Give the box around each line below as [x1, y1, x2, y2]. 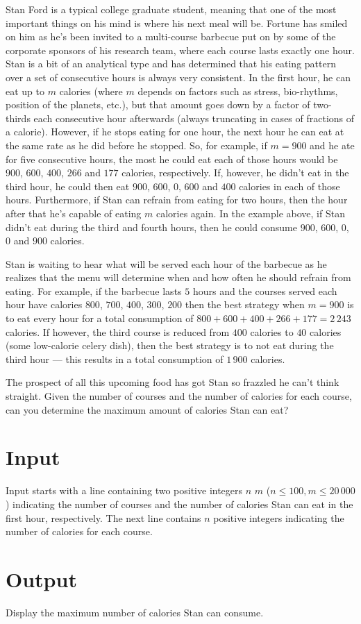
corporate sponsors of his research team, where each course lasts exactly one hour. [6, 42, 355, 57]
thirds [6, 110, 31, 125]
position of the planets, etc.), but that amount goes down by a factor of [6, 97, 310, 112]
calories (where [59, 83, 123, 98]
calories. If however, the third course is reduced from [6, 324, 230, 339]
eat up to [6, 83, 44, 98]
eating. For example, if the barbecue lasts [6, 283, 182, 298]
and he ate [310, 137, 355, 152]
